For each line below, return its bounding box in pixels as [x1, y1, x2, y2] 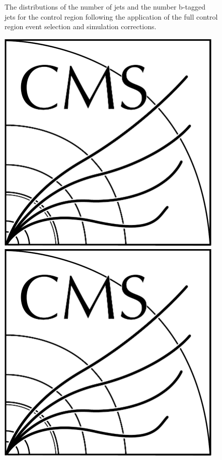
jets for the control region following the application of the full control [5, 11, 218, 22]
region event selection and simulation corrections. [5, 21, 157, 32]
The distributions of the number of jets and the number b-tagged [5, 2, 205, 12]
